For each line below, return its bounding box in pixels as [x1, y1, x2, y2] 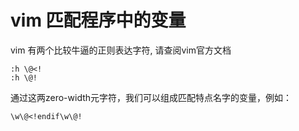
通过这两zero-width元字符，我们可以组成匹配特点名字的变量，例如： [10, 91, 293, 103]
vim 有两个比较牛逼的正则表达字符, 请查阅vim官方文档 [10, 44, 232, 56]
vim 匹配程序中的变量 [10, 9, 187, 32]
